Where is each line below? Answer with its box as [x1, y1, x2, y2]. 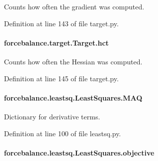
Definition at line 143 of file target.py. [4, 18, 119, 28]
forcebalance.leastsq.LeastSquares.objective [4, 147, 155, 158]
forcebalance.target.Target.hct [4, 37, 109, 48]
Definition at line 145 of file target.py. [4, 73, 119, 83]
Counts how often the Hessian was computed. [4, 56, 143, 66]
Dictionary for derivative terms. [4, 111, 100, 121]
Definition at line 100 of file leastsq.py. [4, 128, 121, 138]
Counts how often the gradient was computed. [4, 1, 145, 11]
